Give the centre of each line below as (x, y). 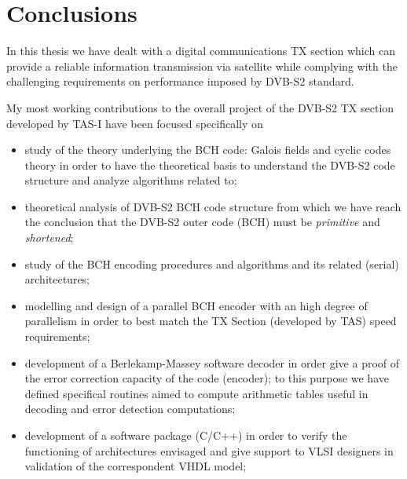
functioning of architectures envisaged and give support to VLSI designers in (209, 450)
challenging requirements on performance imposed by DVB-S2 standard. (180, 81)
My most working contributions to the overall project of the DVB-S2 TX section (200, 107)
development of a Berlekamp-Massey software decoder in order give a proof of (212, 362)
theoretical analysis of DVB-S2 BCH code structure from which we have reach (213, 206)
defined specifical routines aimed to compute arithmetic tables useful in (196, 393)
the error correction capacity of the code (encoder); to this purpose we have (207, 378)
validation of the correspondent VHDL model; (136, 466)
